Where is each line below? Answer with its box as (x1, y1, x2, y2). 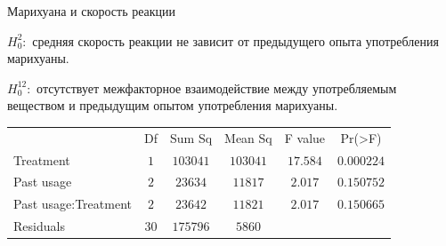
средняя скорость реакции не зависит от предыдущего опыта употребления (32, 31, 439, 50)
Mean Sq (224, 128, 272, 147)
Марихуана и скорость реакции (7, 2, 176, 20)
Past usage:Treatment (13, 194, 132, 213)
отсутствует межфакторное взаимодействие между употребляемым (36, 78, 397, 97)
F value (284, 128, 326, 147)
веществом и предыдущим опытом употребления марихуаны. (7, 96, 338, 115)
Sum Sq (169, 128, 213, 147)
